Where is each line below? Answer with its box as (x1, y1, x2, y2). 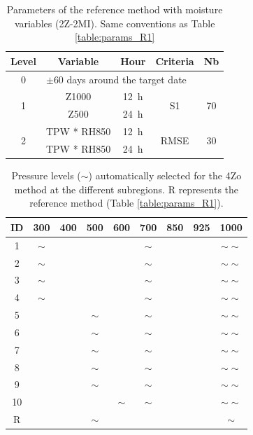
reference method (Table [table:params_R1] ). (29, 195, 224, 210)
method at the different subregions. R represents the (14, 181, 239, 196)
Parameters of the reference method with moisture (6, 2, 223, 16)
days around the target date (66, 71, 187, 86)
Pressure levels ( (11, 168, 81, 183)
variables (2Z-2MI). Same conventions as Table (14, 15, 215, 30)
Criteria (155, 53, 194, 68)
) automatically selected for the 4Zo (88, 168, 242, 183)
